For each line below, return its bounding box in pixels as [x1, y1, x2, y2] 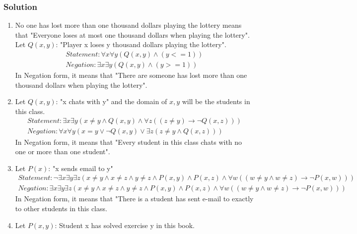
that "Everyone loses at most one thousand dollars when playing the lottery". [15, 29, 250, 40]
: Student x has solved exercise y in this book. [55, 220, 195, 230]
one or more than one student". [15, 146, 110, 157]
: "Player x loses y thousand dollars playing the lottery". [56, 39, 226, 50]
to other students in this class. [15, 203, 107, 213]
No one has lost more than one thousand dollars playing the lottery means [15, 20, 242, 30]
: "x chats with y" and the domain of [56, 96, 167, 107]
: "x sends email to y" [48, 163, 113, 173]
